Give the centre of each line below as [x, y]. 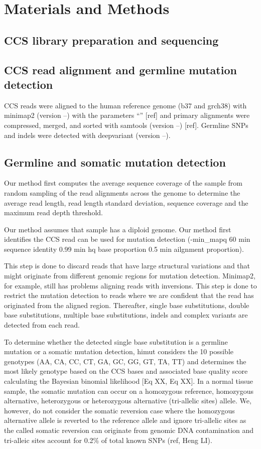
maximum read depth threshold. [53, 212]
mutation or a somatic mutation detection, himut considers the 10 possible [119, 351]
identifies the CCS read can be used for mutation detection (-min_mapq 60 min [127, 239]
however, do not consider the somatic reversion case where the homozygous [119, 410]
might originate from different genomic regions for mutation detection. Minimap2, [130, 276]
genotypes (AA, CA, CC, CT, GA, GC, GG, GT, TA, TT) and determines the [125, 361]
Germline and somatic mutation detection [115, 162]
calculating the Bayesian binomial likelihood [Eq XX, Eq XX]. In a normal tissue [128, 381]
